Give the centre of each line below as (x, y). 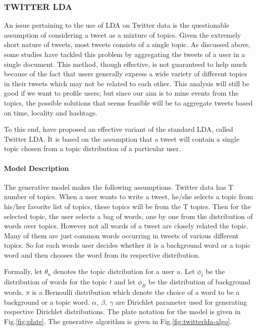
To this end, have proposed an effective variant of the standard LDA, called (119, 129)
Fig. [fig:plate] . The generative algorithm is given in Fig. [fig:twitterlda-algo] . (118, 321)
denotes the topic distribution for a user (114, 271)
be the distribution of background (199, 282)
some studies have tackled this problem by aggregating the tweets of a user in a (125, 54)
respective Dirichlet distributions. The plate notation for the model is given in (122, 311)
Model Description (36, 168)
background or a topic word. (47, 302)
